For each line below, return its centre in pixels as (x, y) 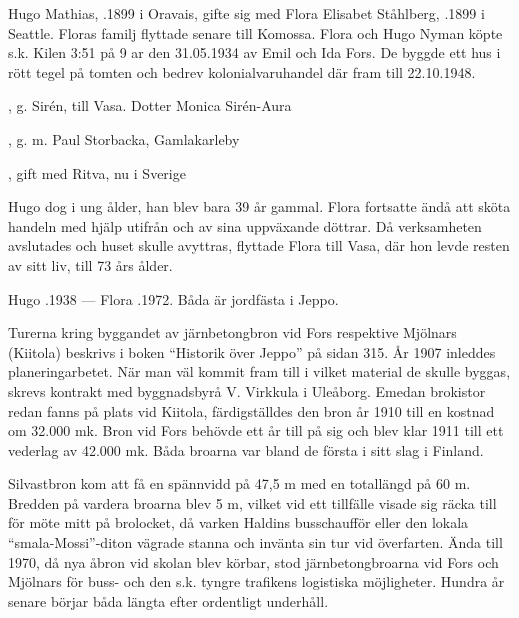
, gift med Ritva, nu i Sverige (97, 172)
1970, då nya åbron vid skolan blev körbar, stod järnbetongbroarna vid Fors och (253, 561)
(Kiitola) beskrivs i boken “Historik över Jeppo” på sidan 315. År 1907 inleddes (252, 351)
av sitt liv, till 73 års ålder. (90, 264)
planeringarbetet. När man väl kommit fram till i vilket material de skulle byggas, (259, 371)
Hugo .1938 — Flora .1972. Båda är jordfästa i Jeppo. (173, 298)
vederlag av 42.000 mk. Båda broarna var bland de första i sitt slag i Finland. (246, 449)
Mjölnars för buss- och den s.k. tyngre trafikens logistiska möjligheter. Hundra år (256, 581)
